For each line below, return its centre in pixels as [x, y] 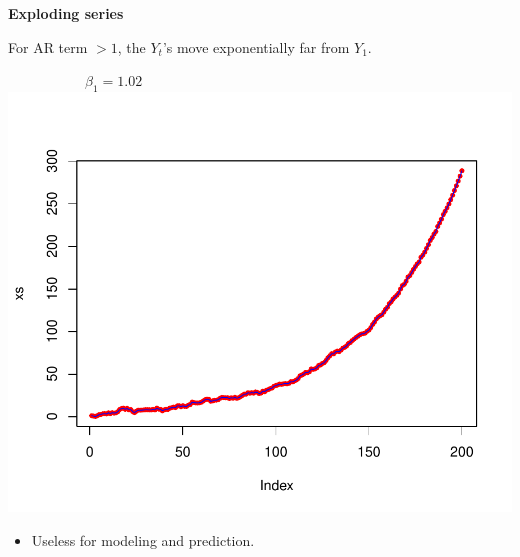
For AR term [48, 46]
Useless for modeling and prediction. [143, 539]
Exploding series [66, 13]
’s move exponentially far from [256, 46]
